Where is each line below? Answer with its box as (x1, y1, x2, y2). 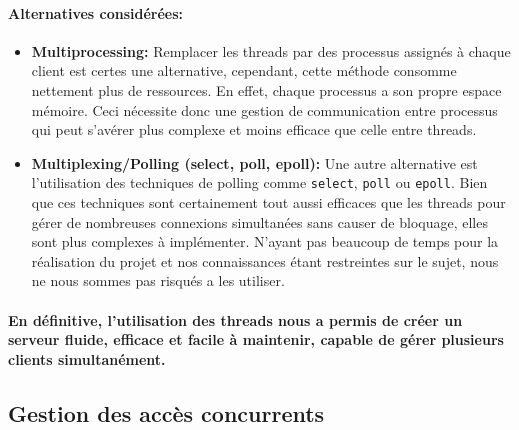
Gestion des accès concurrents (8, 397, 325, 428)
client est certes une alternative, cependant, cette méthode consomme (31, 60, 457, 81)
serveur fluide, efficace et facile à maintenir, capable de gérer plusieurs (8, 329, 504, 350)
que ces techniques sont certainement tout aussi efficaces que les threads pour (31, 192, 506, 213)
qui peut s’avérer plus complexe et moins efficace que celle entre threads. (31, 119, 477, 140)
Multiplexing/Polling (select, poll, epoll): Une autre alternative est (31, 152, 478, 173)
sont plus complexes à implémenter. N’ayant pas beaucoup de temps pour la (31, 231, 499, 252)
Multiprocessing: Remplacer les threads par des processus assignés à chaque (31, 40, 511, 61)
